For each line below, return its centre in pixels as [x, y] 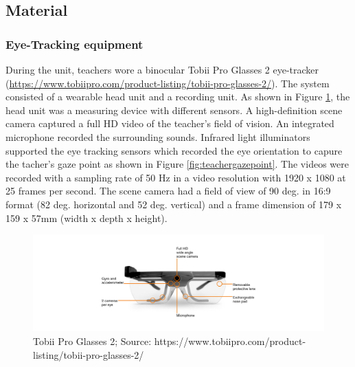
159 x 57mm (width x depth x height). [87, 218]
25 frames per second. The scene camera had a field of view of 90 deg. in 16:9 [168, 191]
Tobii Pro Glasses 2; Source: [92, 341]
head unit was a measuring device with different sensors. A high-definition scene [174, 110]
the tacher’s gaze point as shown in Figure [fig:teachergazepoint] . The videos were [177, 164]
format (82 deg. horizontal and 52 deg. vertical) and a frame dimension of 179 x [174, 204]
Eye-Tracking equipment [75, 44]
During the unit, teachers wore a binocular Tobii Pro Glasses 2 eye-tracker [162, 69]
